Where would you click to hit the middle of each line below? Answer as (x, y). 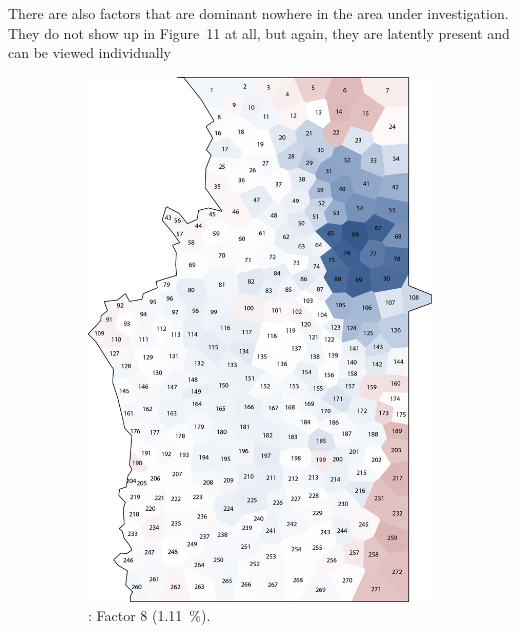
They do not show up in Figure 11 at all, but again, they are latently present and (259, 32)
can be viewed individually (89, 52)
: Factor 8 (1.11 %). (149, 615)
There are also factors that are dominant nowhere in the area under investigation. (258, 13)
